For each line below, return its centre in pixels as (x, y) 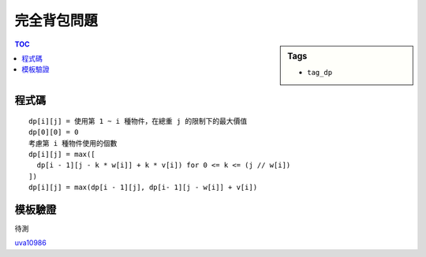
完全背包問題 (56, 20)
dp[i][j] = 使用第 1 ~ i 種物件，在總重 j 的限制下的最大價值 (138, 121)
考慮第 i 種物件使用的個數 (73, 143)
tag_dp (320, 72)
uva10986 (30, 243)
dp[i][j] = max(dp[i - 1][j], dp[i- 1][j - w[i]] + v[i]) (143, 188)
